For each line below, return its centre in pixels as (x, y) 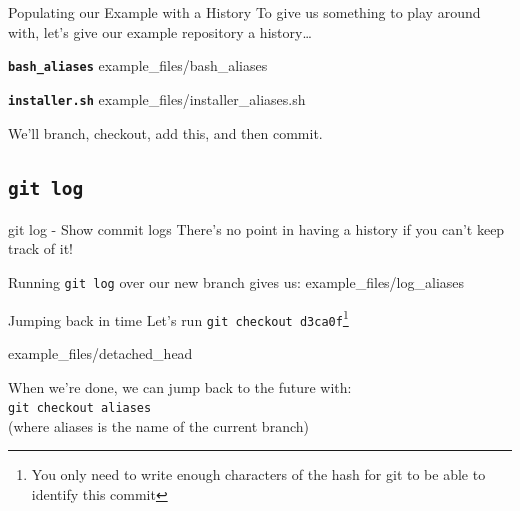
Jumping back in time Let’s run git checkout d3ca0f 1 (178, 318)
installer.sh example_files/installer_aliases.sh (157, 98)
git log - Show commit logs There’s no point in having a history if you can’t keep (256, 228)
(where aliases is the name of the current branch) (158, 425)
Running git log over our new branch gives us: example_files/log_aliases (236, 282)
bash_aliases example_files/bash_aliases (138, 65)
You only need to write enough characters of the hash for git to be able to (258, 474)
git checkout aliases (80, 408)
